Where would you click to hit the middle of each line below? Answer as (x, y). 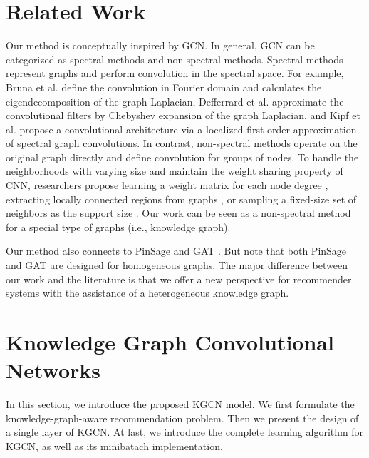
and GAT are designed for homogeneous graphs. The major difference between (177, 265)
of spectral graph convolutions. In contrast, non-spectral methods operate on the (182, 143)
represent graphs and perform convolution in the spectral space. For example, (175, 73)
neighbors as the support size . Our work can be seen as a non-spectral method (178, 213)
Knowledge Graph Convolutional (170, 342)
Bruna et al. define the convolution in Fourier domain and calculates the (164, 87)
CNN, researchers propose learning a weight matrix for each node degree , (167, 185)
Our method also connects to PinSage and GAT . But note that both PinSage (176, 251)
